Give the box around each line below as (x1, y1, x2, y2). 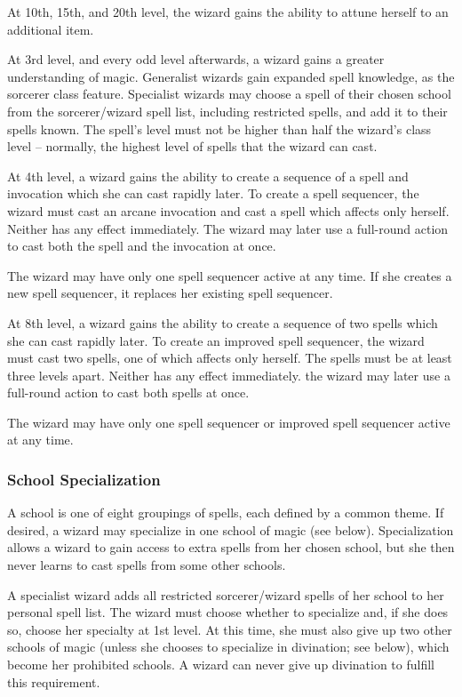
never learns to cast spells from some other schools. (7, 556, 286, 574)
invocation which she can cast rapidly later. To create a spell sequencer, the (7, 184, 419, 203)
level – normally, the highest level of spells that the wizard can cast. (7, 137, 378, 156)
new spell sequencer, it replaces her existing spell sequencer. (7, 284, 333, 302)
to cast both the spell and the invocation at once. (7, 236, 276, 255)
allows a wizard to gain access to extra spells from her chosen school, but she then (7, 538, 455, 557)
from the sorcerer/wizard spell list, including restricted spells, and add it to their (7, 101, 448, 120)
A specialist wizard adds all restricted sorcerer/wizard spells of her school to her (7, 585, 444, 604)
